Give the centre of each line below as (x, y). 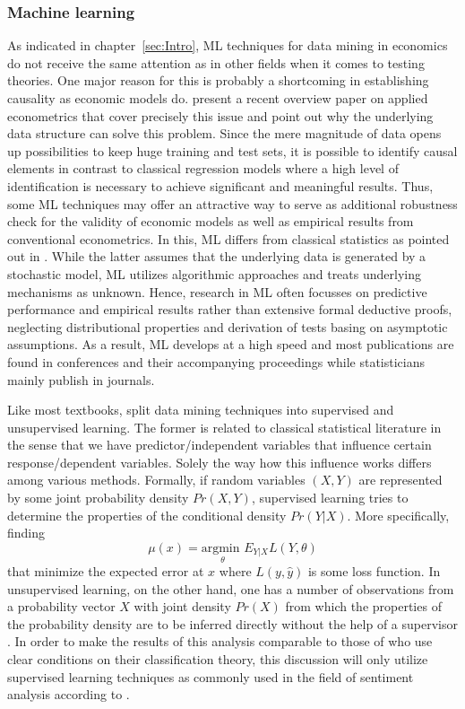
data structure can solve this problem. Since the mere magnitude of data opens (224, 133)
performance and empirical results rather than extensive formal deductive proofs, (230, 309)
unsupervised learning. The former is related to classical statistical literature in (224, 427)
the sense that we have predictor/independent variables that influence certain (220, 445)
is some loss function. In (374, 571)
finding (26, 533)
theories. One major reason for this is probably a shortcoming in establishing (218, 80)
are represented (400, 480)
